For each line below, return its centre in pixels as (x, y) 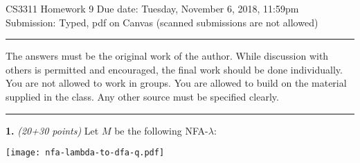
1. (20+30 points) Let (52, 130)
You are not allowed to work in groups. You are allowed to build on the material (176, 83)
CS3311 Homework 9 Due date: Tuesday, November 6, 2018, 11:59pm (152, 8)
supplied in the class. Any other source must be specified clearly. (142, 96)
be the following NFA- (161, 130)
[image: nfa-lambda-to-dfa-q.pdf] (85, 153)
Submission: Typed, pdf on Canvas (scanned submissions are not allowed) (162, 22)
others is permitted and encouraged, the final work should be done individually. (174, 69)
